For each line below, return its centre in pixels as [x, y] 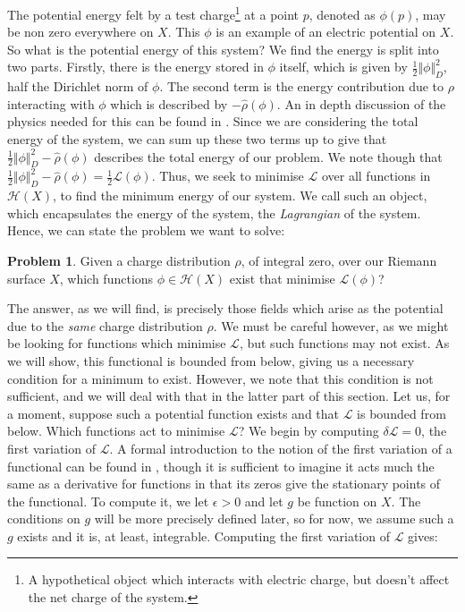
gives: [423, 535]
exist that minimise [282, 278]
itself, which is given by [343, 67]
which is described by [169, 103]
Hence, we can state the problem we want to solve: [146, 230]
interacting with [51, 103]
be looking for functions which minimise [117, 343]
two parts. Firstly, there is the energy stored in [135, 67]
